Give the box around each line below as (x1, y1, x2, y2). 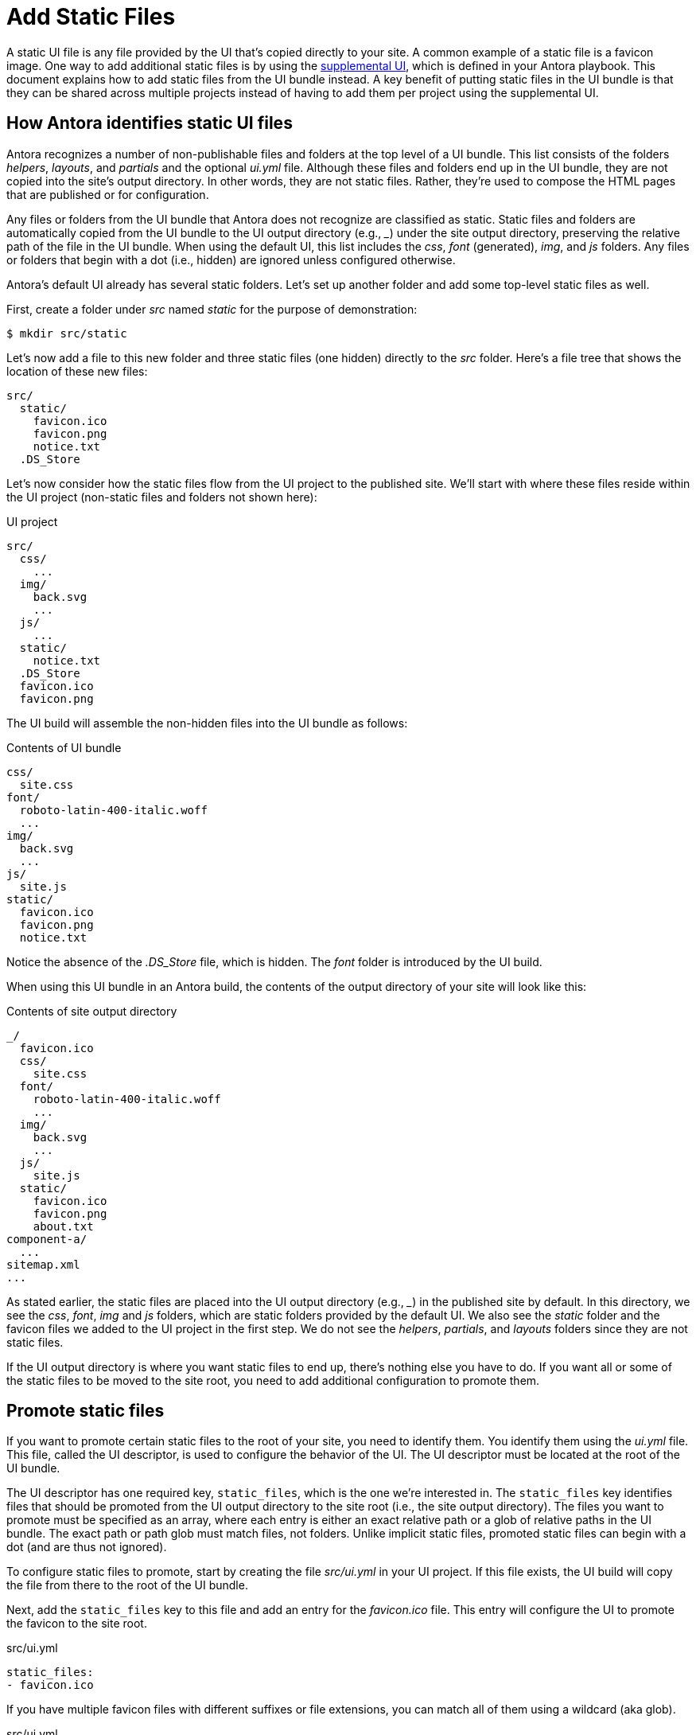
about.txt (33, 1219, 94, 1233)
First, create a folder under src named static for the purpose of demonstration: (6, 302, 418, 316)
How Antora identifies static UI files (6, 113, 293, 134)
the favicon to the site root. (6, 1616, 147, 1631)
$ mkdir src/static (6, 326, 127, 340)
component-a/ (6, 1232, 87, 1246)
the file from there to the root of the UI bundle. (6, 1578, 248, 1593)
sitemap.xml (6, 1257, 80, 1271)
